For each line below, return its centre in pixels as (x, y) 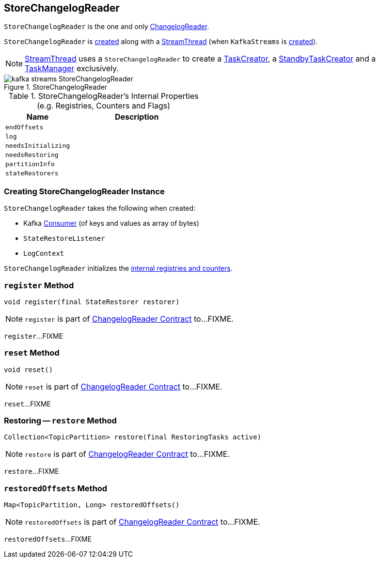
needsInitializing (38, 146)
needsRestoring (32, 155)
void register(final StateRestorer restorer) (92, 302)
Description (137, 117)
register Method (39, 285)
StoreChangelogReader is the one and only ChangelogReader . (107, 27)
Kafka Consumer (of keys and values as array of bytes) (111, 223)
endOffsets (24, 127)
